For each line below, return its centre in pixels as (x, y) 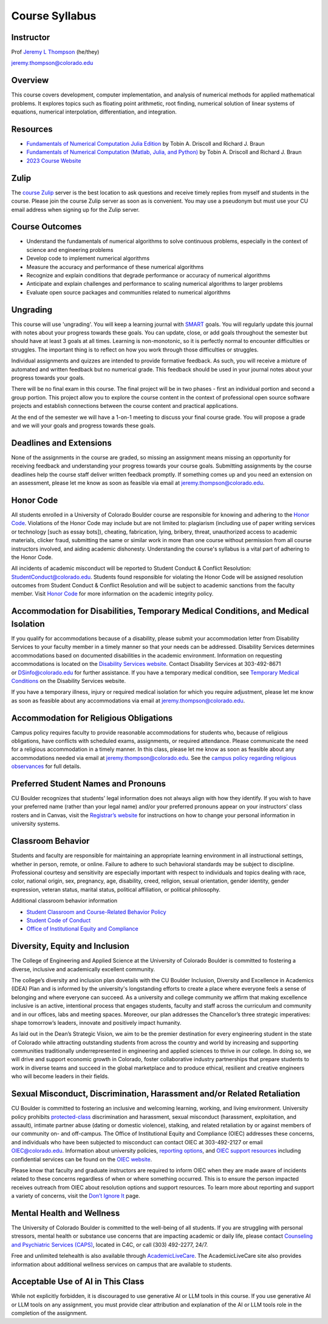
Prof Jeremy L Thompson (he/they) (55, 52)
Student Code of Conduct (59, 920)
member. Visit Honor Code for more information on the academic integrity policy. (112, 594)
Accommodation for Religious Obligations (92, 718)
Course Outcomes (46, 227)
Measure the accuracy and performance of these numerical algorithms (115, 266)
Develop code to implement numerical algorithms (88, 259)
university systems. (36, 824)
